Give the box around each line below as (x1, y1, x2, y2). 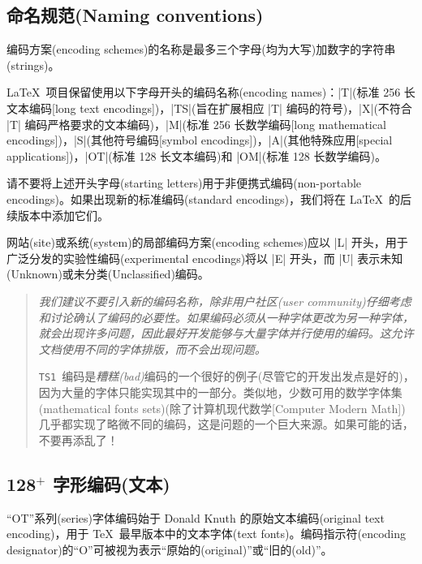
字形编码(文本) (52, 471, 170, 496)
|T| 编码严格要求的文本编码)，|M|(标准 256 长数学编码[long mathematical (6, 115, 386, 132)
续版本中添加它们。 (6, 206, 109, 223)
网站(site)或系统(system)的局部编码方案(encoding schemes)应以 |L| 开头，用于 (6, 234, 408, 251)
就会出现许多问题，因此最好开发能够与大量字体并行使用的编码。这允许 (38, 325, 414, 342)
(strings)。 (6, 56, 60, 73)
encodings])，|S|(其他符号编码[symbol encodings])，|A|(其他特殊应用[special (6, 131, 393, 149)
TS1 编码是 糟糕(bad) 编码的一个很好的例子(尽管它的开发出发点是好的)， (38, 368, 415, 385)
